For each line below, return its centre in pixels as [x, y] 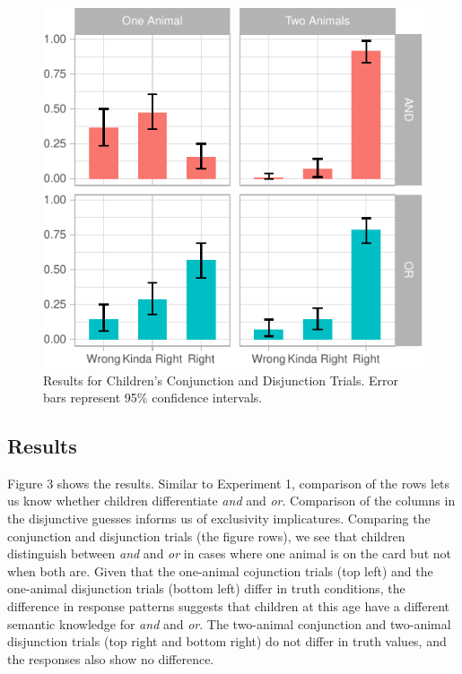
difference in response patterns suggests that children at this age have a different [229, 606]
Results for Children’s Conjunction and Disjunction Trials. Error [221, 380]
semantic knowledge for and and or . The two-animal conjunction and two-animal [229, 623]
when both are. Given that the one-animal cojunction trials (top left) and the [220, 570]
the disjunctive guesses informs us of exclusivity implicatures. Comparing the [219, 518]
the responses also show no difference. [111, 658]
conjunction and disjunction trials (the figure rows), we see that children [206, 536]
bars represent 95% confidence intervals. [153, 397]
